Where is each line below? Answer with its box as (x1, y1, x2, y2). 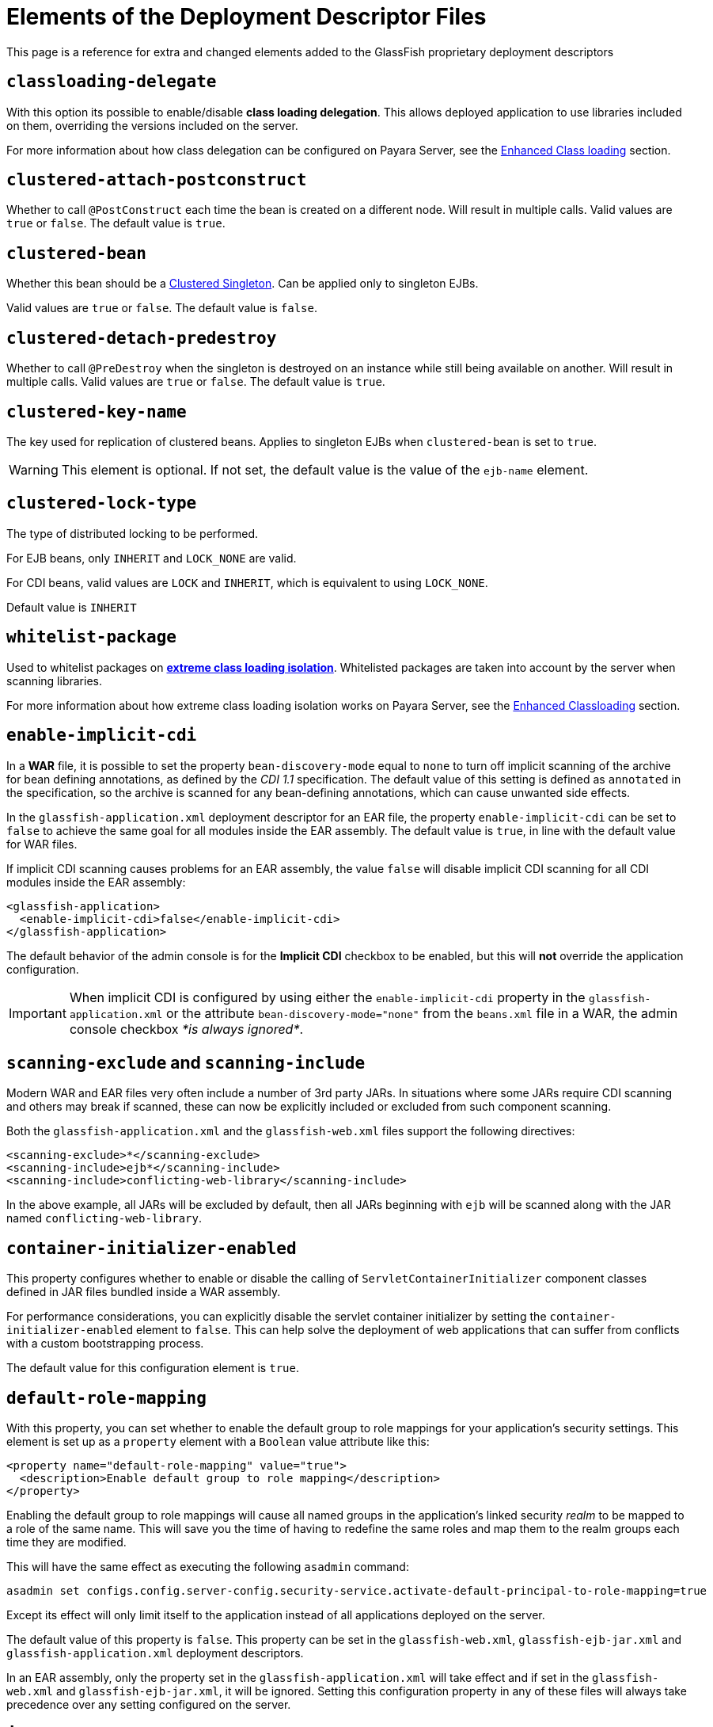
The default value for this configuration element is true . (6, 1361, 299, 1375)
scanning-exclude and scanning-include (6, 1052, 366, 1073)
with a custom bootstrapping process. (6, 1336, 204, 1351)
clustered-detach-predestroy (6, 328, 277, 348)
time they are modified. (6, 1535, 127, 1550)
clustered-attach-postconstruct (6, 170, 307, 190)
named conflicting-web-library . (6, 1211, 202, 1226)
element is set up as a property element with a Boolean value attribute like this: (6, 1435, 430, 1449)
